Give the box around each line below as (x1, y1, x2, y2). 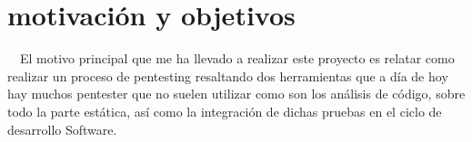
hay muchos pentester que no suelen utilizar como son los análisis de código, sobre (7, 84, 466, 103)
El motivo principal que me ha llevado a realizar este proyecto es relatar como (19, 49, 455, 68)
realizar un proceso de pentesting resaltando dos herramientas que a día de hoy (7, 66, 448, 85)
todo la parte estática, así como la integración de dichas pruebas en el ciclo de (7, 101, 442, 120)
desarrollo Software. (7, 119, 117, 138)
